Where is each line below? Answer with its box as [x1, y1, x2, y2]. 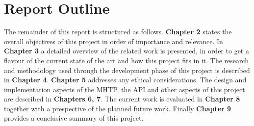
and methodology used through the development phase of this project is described [4, 65, 250, 75]
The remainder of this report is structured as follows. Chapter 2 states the [4, 26, 232, 37]
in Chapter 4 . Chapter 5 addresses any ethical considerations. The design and [4, 75, 247, 85]
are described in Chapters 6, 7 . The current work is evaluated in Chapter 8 [4, 94, 240, 104]
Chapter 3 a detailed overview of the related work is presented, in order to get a [4, 46, 249, 56]
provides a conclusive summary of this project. [4, 113, 144, 123]
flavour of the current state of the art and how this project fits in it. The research [4, 55, 249, 65]
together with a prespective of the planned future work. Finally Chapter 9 [4, 103, 231, 113]
